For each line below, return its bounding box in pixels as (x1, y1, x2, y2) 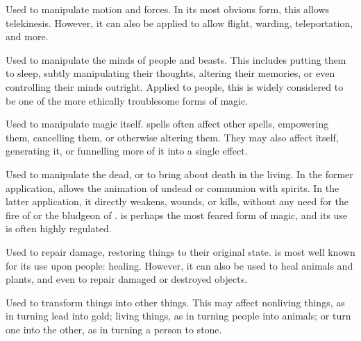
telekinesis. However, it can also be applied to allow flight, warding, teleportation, (6, 15, 353, 30)
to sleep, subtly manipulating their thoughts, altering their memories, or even (6, 66, 335, 80)
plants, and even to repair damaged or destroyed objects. (6, 272, 248, 286)
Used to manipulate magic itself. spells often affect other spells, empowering (6, 116, 329, 131)
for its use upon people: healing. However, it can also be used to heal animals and (6, 258, 353, 272)
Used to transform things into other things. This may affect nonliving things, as (6, 295, 345, 309)
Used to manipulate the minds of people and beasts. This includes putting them (6, 52, 346, 67)
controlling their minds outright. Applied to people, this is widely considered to (6, 79, 344, 94)
